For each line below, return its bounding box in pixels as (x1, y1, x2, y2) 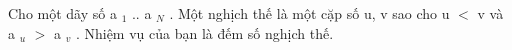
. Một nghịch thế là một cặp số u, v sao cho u (169, 3, 450, 23)
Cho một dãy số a (8, 3, 117, 23)
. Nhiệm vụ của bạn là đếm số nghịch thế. (75, 22, 334, 43)
